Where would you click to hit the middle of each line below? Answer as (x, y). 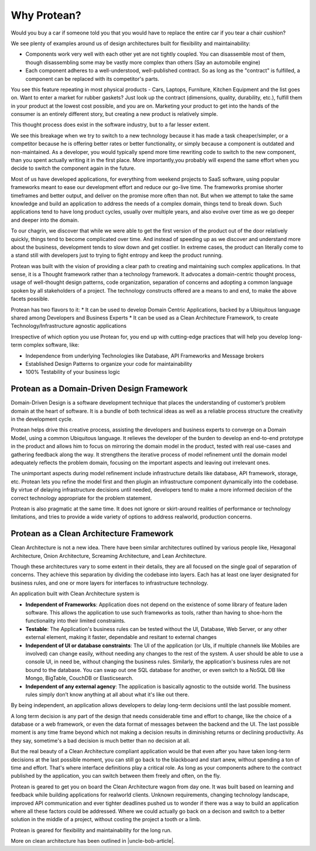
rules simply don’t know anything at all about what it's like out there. (107, 694)
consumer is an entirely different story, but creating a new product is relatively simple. (114, 114)
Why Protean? (46, 15)
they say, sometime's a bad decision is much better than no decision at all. (100, 740)
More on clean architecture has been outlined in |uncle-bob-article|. (93, 841)
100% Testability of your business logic (73, 372)
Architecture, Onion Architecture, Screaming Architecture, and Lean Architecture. (109, 555)
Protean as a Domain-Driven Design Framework (99, 389)
